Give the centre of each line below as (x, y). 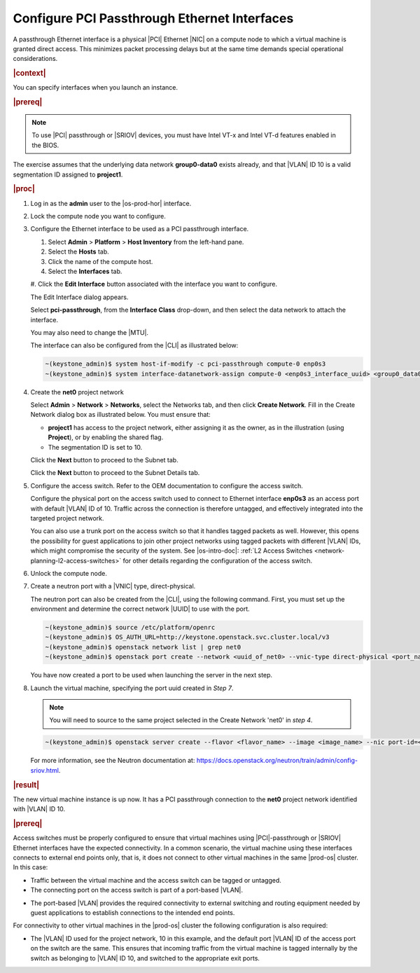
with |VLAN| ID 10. (39, 809)
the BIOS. (45, 145)
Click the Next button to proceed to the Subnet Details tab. (115, 473)
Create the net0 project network (77, 392)
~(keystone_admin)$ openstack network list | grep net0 (143, 647)
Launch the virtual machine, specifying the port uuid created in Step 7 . (132, 688)
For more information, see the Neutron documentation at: (113, 761)
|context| (29, 74)
